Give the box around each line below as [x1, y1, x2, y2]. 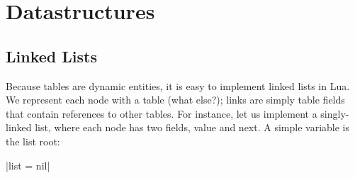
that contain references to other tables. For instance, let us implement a [6, 106, 317, 121]
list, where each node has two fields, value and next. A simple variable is [35, 120, 349, 135]
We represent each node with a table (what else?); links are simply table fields [6, 92, 345, 107]
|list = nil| [6, 157, 50, 172]
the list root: [6, 133, 60, 148]
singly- [320, 106, 349, 121]
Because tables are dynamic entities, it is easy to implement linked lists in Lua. [6, 78, 350, 93]
